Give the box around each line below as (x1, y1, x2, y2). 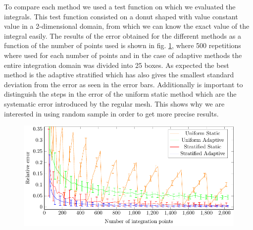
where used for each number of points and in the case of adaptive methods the (4, 50, 242, 60)
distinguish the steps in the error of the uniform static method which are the (4, 89, 237, 99)
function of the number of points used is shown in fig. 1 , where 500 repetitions (4, 40, 241, 51)
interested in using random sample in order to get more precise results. (4, 108, 219, 118)
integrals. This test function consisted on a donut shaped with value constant (4, 11, 238, 21)
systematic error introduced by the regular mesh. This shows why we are (4, 98, 225, 109)
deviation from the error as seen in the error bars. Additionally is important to (4, 79, 243, 89)
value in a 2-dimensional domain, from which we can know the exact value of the (4, 21, 250, 31)
